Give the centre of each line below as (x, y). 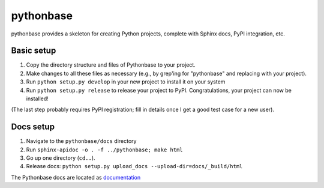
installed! (37, 99)
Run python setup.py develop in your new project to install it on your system (126, 82)
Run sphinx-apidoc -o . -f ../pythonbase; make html (104, 150)
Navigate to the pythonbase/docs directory (81, 141)
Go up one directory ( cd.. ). (61, 158)
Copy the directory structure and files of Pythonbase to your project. (111, 65)
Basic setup (34, 51)
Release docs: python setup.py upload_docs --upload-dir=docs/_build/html (134, 166)
